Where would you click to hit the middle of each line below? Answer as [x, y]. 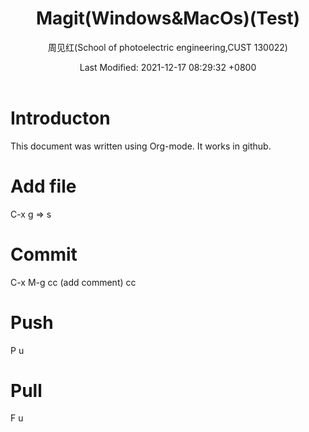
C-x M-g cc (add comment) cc [73, 282]
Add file [43, 186]
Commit [44, 254]
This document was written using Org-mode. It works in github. [141, 146]
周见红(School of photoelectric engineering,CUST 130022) [168, 47]
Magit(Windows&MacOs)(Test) [168, 18]
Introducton [60, 118]
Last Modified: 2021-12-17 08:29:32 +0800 [168, 67]
